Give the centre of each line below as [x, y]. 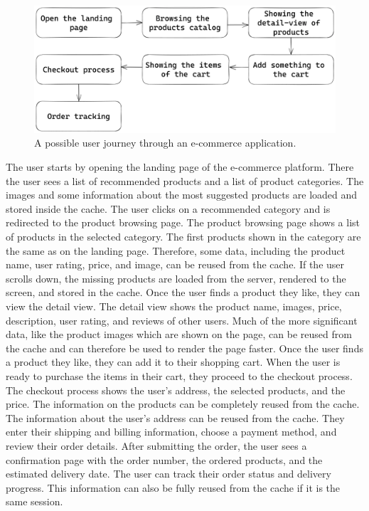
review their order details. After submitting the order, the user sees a [156, 445]
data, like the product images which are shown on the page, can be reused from [179, 334]
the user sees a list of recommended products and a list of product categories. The [185, 180]
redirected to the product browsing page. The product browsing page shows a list [183, 222]
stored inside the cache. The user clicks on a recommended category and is [168, 208]
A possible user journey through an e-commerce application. [165, 143]
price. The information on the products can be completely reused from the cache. [183, 404]
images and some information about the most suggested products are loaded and [182, 195]
